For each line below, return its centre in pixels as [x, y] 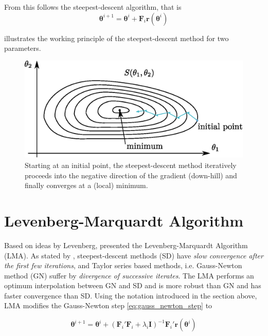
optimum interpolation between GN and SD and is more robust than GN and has [133, 285]
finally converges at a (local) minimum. [86, 185]
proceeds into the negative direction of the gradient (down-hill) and [131, 175]
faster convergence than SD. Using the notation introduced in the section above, [131, 295]
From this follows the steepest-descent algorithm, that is [93, 7]
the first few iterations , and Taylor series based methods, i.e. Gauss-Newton [123, 265]
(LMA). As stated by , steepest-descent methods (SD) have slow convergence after [134, 255]
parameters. [23, 48]
